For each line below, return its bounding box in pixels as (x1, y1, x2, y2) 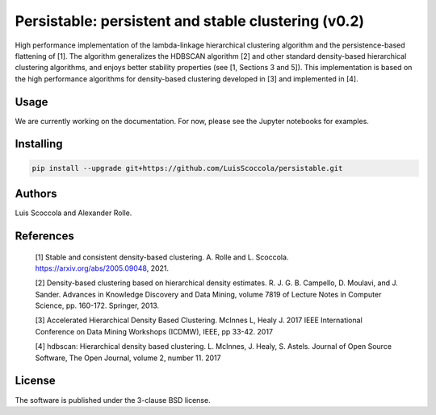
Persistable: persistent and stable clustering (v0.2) (15, 12, 365, 30)
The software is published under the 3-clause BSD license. (15, 395, 211, 405)
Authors (15, 187, 57, 201)
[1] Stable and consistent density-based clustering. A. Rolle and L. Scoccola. (35, 252, 289, 262)
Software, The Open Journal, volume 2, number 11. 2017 (35, 353, 221, 363)
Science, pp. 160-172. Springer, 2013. (35, 301, 159, 310)
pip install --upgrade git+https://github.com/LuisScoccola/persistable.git (31, 164, 343, 172)
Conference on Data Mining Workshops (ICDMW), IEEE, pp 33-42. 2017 (35, 326, 274, 336)
